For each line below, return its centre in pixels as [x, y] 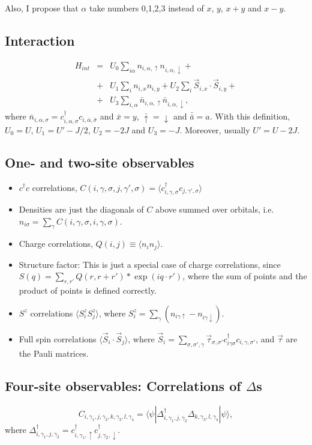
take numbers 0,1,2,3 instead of [146, 8]
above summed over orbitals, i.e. [214, 209]
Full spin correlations [58, 338]
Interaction [40, 40]
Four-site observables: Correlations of [123, 385]
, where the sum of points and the [245, 276]
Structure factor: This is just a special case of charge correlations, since [150, 264]
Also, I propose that [42, 8]
